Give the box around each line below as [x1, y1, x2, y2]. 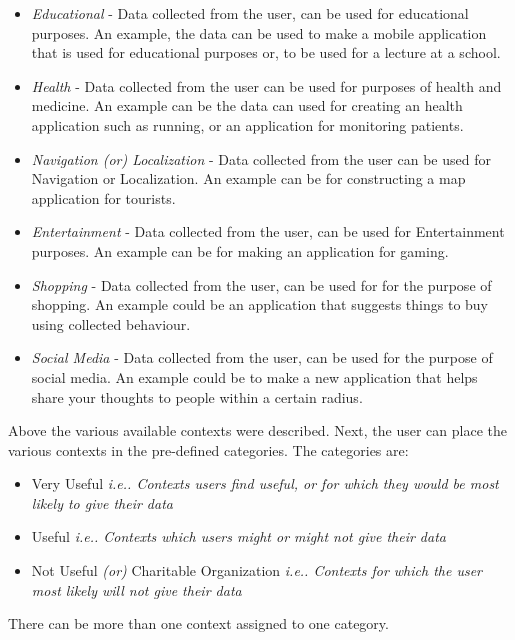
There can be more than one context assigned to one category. [8, 613, 389, 634]
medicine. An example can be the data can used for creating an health [31, 95, 463, 116]
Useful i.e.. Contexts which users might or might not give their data [31, 526, 446, 547]
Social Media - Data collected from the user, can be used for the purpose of [31, 347, 493, 368]
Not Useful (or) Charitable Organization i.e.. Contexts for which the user [31, 560, 483, 581]
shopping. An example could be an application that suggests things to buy [31, 294, 488, 315]
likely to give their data [31, 492, 173, 513]
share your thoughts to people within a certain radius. [31, 386, 363, 407]
